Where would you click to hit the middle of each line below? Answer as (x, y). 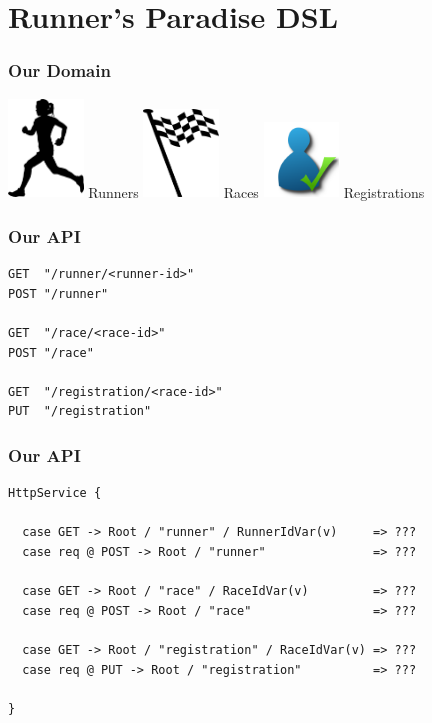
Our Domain (59, 70)
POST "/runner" (58, 293)
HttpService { (55, 493)
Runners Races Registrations (256, 191)
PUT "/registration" (80, 411)
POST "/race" (51, 352)
